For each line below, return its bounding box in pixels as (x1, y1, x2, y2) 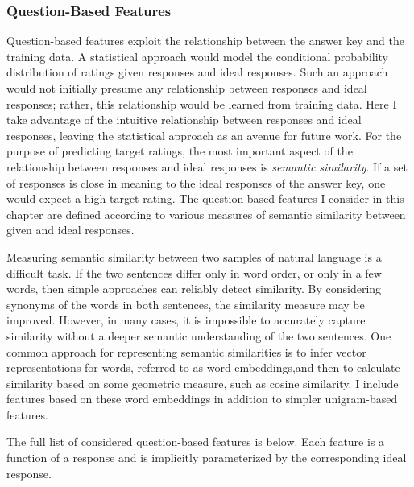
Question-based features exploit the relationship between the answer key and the (6, 32, 404, 49)
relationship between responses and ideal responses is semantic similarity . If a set (6, 158, 408, 175)
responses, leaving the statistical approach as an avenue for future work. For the (6, 126, 402, 143)
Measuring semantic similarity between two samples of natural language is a (6, 248, 382, 265)
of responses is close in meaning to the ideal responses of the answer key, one (6, 174, 386, 191)
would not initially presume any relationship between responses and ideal (6, 80, 367, 96)
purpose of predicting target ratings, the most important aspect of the (6, 142, 353, 159)
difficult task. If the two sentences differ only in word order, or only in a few (6, 264, 382, 281)
